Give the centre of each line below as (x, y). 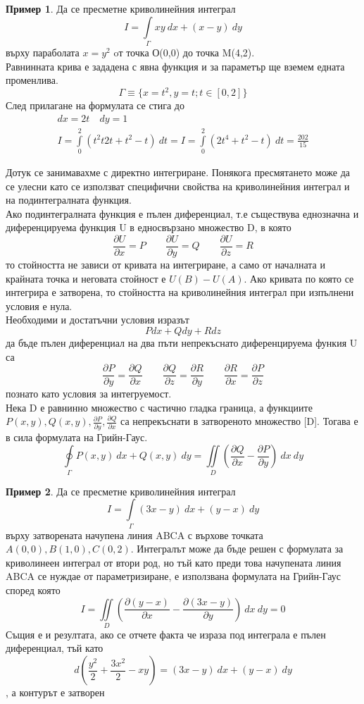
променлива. (32, 80)
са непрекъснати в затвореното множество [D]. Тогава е (239, 421)
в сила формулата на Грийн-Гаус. (77, 437)
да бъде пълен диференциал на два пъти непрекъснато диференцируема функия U (182, 342)
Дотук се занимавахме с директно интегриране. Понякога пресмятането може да (178, 172)
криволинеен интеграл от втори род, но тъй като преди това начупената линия (174, 562)
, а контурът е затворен (55, 692)
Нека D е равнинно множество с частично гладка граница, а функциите (159, 407)
